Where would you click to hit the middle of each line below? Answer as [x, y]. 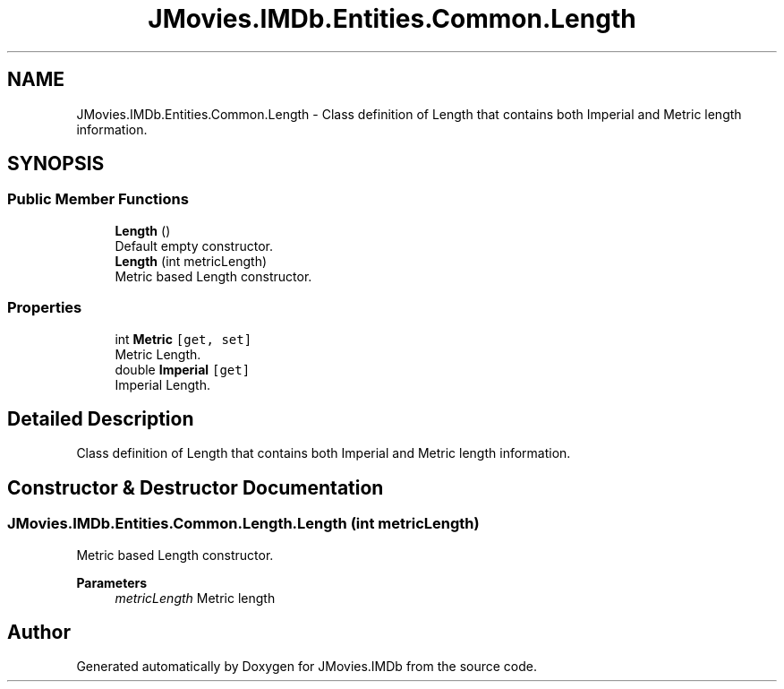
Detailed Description [101, 418]
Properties [45, 308]
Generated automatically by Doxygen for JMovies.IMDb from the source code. [307, 667]
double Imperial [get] [183, 369]
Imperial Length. [162, 384]
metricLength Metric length [195, 598]
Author [39, 633]
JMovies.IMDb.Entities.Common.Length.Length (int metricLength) [243, 524]
